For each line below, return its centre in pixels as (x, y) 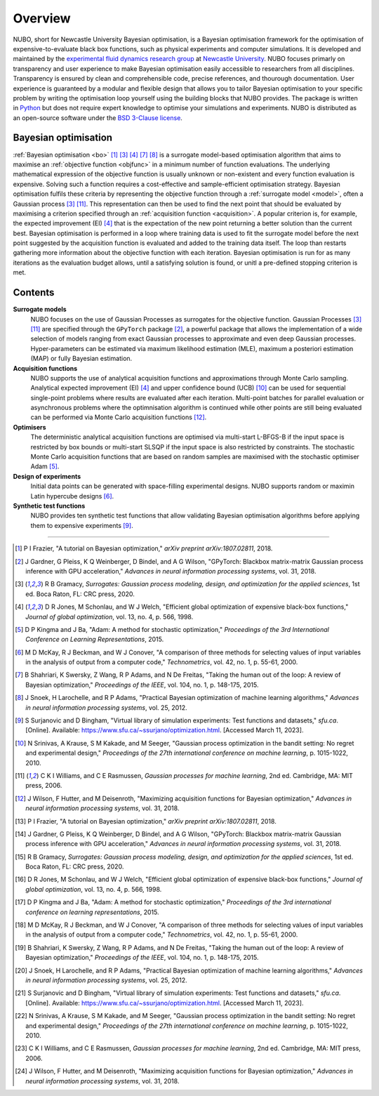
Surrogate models (40, 310)
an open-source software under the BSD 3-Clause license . (98, 118)
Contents (34, 292)
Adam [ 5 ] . (45, 466)
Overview (42, 18)
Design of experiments (47, 476)
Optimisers (29, 427)
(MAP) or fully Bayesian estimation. (81, 359)
